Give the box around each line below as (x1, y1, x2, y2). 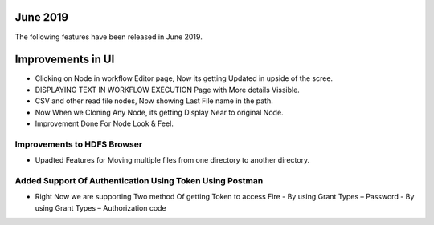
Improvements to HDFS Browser (14, 139, 143, 150)
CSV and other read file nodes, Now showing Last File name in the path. (35, 96, 273, 106)
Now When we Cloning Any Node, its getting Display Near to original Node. (35, 107, 285, 117)
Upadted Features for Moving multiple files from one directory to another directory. (35, 155, 310, 165)
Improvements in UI (14, 53, 115, 66)
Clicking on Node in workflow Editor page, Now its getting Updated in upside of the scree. (35, 74, 334, 83)
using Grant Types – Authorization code (35, 203, 166, 212)
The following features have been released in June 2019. (14, 32, 203, 42)
